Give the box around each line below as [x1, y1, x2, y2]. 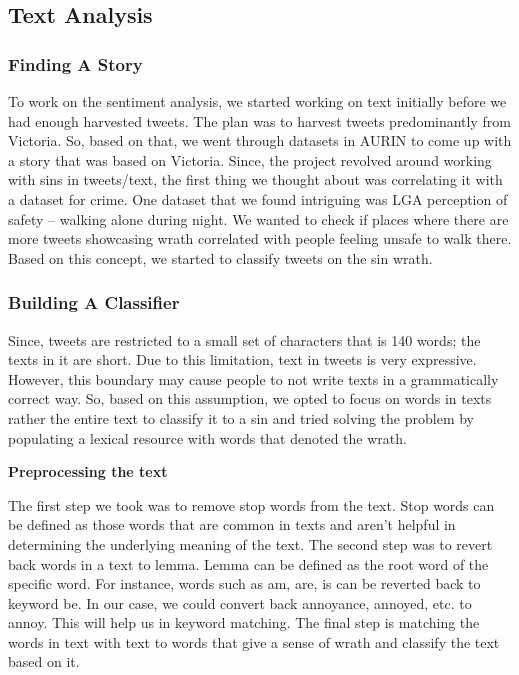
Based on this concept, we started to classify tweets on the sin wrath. [8, 247, 433, 268]
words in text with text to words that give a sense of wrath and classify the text [8, 631, 500, 652]
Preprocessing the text [8, 461, 168, 482]
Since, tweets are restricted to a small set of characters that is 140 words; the [8, 329, 481, 350]
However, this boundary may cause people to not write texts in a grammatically [8, 368, 499, 389]
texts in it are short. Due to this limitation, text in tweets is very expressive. [8, 349, 477, 370]
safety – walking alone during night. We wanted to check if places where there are [8, 208, 509, 229]
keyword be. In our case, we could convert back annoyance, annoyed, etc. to [8, 592, 472, 613]
